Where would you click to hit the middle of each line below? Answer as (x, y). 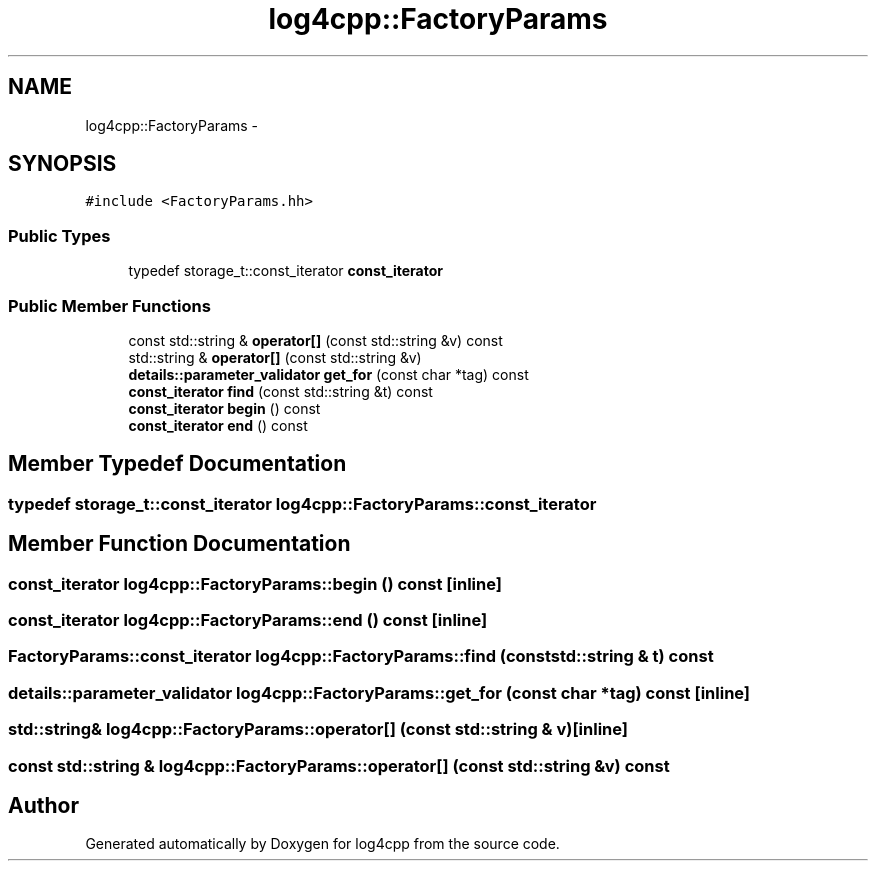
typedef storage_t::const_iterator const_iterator (285, 271)
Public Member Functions (109, 305)
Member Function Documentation (179, 544)
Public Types (59, 235)
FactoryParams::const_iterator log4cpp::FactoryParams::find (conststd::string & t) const (361, 656)
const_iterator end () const (218, 425)
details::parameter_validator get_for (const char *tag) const (328, 374)
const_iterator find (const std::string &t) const (280, 391)
